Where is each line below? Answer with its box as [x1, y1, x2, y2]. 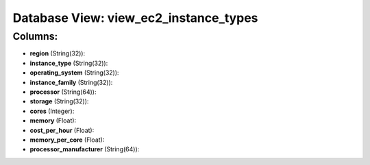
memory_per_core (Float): [29, 136, 105, 144]
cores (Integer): [29, 107, 75, 115]
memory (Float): [29, 116, 77, 125]
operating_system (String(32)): [29, 68, 119, 77]
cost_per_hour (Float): [29, 126, 95, 134]
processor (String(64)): [29, 88, 97, 96]
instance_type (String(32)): [29, 59, 108, 67]
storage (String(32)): [29, 97, 89, 105]
